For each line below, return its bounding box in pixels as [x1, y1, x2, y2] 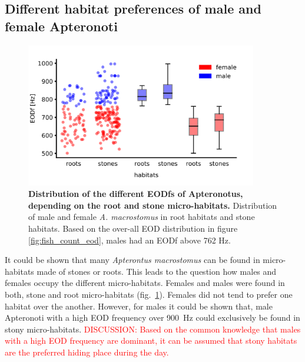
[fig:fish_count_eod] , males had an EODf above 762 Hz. [28, 233, 231, 246]
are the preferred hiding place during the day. [5, 346, 169, 358]
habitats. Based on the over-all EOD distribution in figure [28, 222, 238, 235]
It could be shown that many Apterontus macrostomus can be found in [5, 254, 260, 266]
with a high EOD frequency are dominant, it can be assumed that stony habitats [5, 334, 297, 347]
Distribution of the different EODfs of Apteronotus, [28, 187, 243, 200]
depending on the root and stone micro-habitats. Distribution [28, 199, 277, 211]
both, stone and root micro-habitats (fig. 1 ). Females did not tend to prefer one [5, 288, 293, 301]
